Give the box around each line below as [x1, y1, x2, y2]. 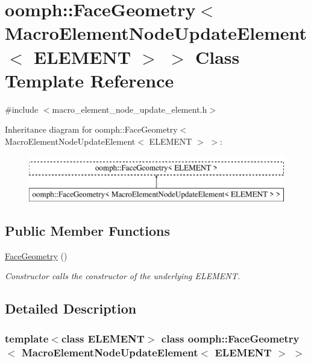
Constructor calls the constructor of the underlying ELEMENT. [5, 270, 240, 282]
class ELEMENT [61, 330, 145, 346]
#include [5, 103, 39, 115]
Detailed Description [5, 299, 137, 318]
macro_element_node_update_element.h [52, 103, 207, 115]
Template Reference [5, 68, 174, 92]
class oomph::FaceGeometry [161, 330, 300, 346]
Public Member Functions [5, 221, 170, 240]
